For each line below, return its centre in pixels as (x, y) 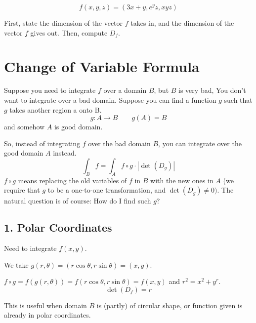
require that (22, 190)
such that (238, 100)
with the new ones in (182, 180)
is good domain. (78, 127)
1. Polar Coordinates (58, 227)
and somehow (24, 127)
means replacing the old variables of (72, 180)
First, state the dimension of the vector (64, 23)
